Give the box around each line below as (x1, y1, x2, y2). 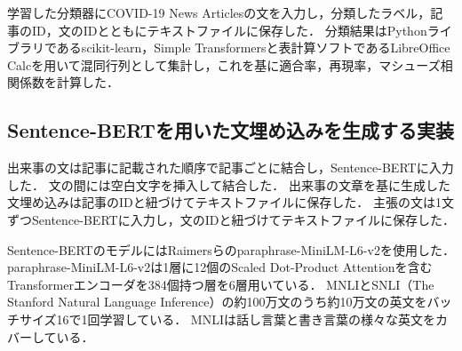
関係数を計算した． (7, 73, 119, 92)
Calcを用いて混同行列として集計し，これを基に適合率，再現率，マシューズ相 (7, 55, 453, 74)
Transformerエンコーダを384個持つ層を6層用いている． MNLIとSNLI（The (7, 275, 434, 293)
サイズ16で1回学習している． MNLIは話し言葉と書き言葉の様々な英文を (19, 309, 435, 328)
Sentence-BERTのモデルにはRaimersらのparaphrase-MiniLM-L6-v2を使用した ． (7, 240, 455, 259)
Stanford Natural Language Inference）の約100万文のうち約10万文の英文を (7, 292, 427, 311)
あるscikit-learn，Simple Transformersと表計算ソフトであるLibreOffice (56, 38, 450, 57)
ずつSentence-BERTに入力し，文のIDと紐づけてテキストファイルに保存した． (7, 210, 455, 228)
